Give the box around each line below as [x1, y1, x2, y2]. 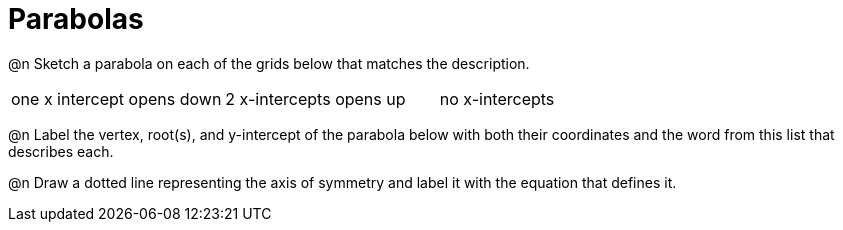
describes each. [8, 142, 114, 160]
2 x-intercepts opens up [225, 88, 406, 109]
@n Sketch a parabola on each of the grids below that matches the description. [8, 54, 530, 72]
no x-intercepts [439, 88, 555, 109]
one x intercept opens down [11, 88, 222, 109]
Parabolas [8, 2, 144, 36]
